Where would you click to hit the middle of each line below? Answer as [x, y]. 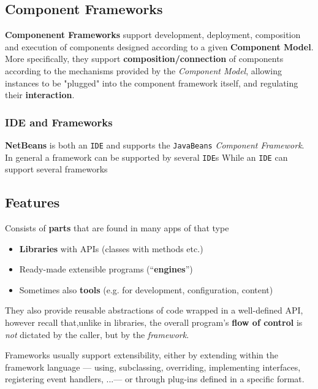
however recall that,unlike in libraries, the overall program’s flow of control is [154, 322]
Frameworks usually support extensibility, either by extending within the [142, 355]
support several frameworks [56, 169]
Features [32, 202]
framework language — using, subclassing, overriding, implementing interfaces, [153, 367]
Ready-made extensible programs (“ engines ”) [106, 269]
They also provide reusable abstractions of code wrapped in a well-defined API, [154, 310]
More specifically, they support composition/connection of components [144, 59]
